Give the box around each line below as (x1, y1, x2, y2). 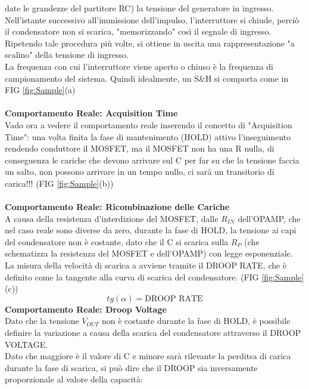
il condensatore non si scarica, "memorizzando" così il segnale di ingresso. (5, 25, 271, 38)
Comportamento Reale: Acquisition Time (5, 107, 178, 119)
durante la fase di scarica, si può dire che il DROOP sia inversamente (5, 361, 258, 373)
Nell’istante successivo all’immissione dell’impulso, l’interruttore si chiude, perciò (5, 13, 299, 26)
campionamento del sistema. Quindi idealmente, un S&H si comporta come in (5, 72, 289, 84)
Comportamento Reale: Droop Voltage (5, 302, 167, 315)
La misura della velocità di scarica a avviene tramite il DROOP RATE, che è (5, 259, 287, 271)
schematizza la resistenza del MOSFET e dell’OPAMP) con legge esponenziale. (5, 247, 293, 260)
